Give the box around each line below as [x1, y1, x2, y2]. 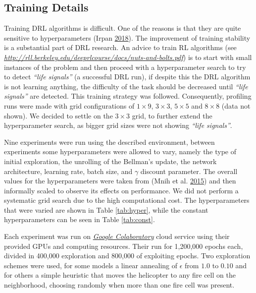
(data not [221, 100, 251, 111]
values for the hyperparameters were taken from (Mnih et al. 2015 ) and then [4, 176, 236, 186]
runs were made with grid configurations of [4, 100, 135, 111]
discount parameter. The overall [140, 166, 238, 176]
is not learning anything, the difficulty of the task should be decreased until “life [4, 81, 248, 91]
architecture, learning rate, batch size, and [4, 166, 133, 176]
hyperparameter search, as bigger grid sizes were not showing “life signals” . [4, 120, 232, 130]
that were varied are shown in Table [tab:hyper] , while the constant [4, 204, 208, 215]
